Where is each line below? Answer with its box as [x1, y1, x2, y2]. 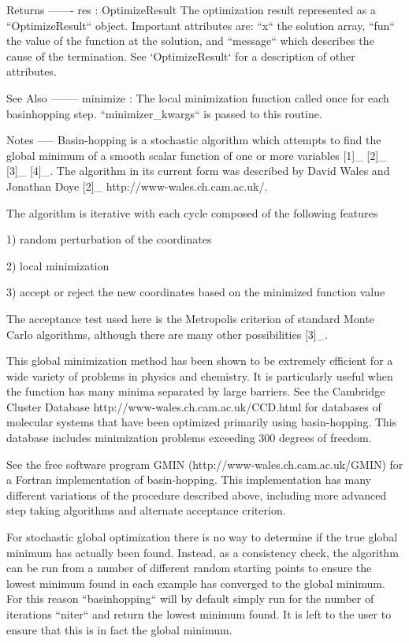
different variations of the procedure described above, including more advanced [6, 486, 387, 503]
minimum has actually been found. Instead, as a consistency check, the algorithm [6, 544, 399, 560]
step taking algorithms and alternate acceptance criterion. [6, 502, 286, 518]
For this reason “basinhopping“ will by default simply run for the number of [6, 590, 374, 607]
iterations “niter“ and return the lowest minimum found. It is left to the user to [6, 606, 392, 622]
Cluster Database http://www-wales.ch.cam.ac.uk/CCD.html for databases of [6, 398, 381, 414]
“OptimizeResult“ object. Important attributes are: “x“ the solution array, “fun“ [6, 17, 395, 33]
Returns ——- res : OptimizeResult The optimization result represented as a [6, 2, 376, 17]
